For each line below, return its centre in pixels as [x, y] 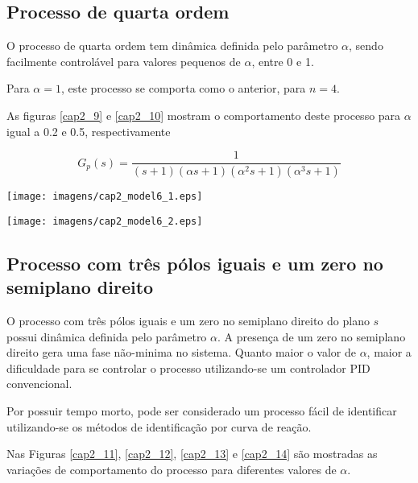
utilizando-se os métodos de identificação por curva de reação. [159, 426]
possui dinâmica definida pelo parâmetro [107, 336]
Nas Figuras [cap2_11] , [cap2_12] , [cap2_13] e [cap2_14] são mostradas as [192, 454]
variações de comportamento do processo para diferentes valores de [172, 469]
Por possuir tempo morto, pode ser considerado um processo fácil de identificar [202, 410]
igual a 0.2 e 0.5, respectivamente [89, 131]
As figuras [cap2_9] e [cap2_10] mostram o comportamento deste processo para [204, 115]
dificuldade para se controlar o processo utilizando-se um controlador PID [188, 367]
